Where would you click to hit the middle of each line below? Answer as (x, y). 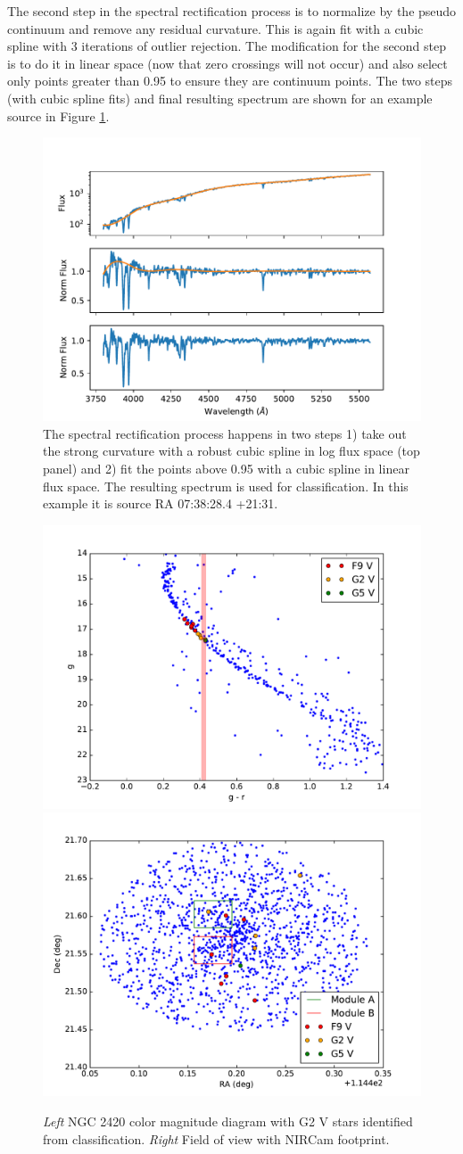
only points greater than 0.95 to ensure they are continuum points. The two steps (230, 81)
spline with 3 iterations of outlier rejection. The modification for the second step (227, 46)
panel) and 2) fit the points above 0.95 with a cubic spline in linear (226, 468)
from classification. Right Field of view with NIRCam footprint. (216, 1138)
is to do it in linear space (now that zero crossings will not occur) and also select (227, 63)
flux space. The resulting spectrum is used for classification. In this (226, 486)
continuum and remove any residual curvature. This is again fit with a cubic (215, 28)
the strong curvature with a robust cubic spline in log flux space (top (231, 451)
